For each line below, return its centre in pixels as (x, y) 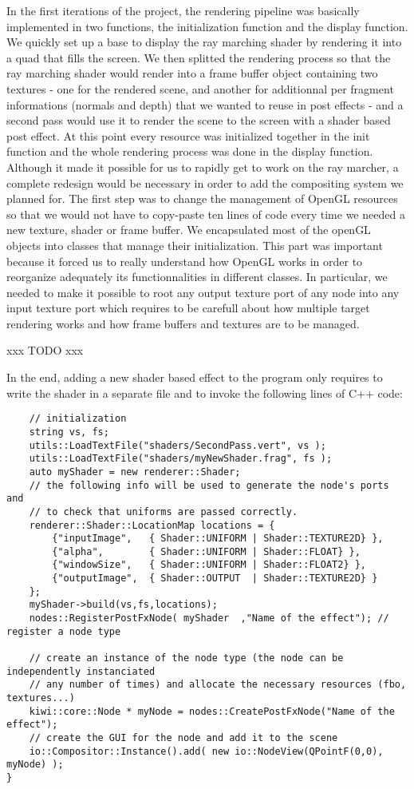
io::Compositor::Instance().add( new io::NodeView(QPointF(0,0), (206, 751)
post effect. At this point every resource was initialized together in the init (188, 135)
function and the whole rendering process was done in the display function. (190, 151)
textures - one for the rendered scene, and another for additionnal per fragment (200, 88)
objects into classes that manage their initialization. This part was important (195, 245)
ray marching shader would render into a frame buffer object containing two (192, 73)
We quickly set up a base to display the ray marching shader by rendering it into (204, 42)
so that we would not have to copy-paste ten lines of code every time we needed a (206, 214)
